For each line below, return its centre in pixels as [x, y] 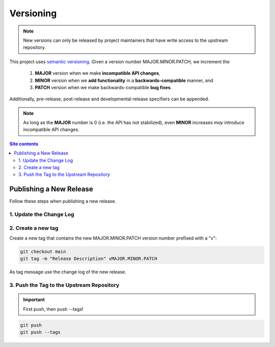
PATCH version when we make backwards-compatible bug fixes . [103, 87]
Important [34, 300]
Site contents [24, 144]
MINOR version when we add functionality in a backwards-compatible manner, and [124, 80]
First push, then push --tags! [53, 309]
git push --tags [40, 332]
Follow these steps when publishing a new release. [63, 201]
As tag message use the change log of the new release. [68, 272]
